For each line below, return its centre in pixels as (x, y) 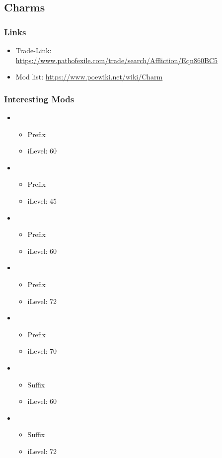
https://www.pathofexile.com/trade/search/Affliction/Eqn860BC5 (117, 60)
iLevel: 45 (42, 200)
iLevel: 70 (42, 351)
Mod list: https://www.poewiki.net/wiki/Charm (89, 77)
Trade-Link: (34, 50)
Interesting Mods (39, 99)
